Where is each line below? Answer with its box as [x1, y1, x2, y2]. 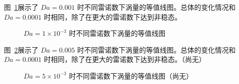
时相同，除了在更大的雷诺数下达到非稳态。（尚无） [44, 54, 206, 64]
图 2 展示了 [4, 44, 38, 55]
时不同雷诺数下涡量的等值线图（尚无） [69, 70, 193, 81]
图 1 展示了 [4, 2, 38, 12]
